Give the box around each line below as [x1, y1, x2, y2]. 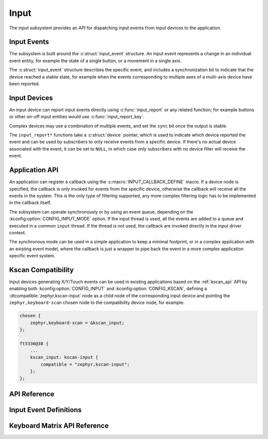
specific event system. [9, 253, 56, 259]
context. [9, 229, 26, 235]
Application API [9, 166, 59, 174]
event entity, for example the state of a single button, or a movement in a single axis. [9, 58, 182, 64]
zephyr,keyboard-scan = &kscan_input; [30, 320, 125, 325]
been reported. [9, 81, 40, 87]
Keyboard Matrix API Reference [9, 422, 109, 430]
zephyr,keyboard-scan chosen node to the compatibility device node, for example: [9, 299, 185, 305]
